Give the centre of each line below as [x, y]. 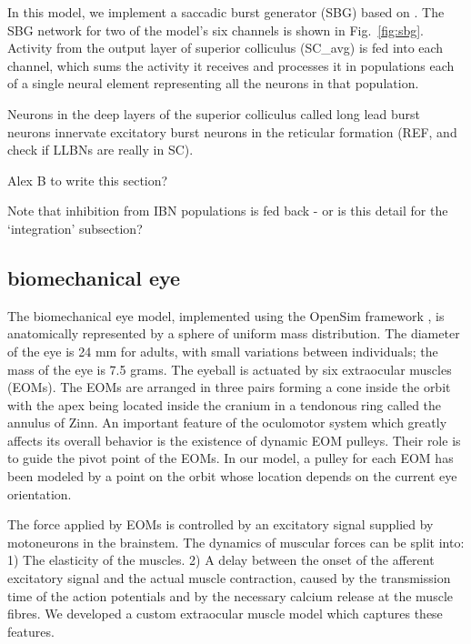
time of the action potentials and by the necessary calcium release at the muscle [230, 595]
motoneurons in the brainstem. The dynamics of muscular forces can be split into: [236, 542]
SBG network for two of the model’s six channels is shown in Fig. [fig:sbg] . [215, 30]
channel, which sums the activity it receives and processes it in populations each [231, 65]
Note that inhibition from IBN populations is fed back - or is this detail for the [228, 211]
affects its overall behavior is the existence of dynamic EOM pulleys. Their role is [234, 440]
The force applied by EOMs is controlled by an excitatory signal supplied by [220, 524]
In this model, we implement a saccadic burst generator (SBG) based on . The [226, 12]
